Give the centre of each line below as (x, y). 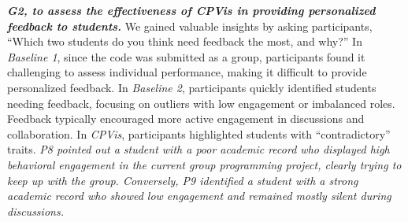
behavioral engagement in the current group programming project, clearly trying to (204, 164)
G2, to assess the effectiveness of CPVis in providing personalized (191, 10)
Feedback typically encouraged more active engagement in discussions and (186, 118)
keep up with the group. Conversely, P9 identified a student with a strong (183, 180)
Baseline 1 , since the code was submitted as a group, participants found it (186, 56)
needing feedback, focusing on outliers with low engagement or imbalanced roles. (201, 103)
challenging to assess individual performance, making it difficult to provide (187, 72)
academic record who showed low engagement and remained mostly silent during (199, 196)
